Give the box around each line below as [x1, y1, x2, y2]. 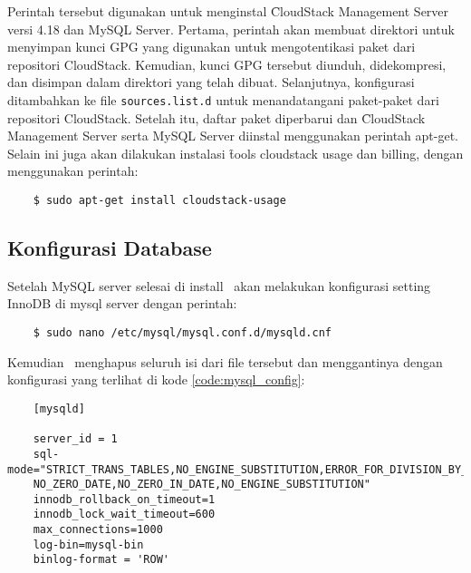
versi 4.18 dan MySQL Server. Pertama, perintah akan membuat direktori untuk [7, 19, 455, 38]
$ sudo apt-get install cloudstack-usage [33, 194, 286, 207]
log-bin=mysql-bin [33, 538, 144, 551]
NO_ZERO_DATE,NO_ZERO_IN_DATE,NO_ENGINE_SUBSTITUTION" [33, 478, 370, 491]
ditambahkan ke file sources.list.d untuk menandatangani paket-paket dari [7, 90, 439, 109]
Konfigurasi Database [7, 234, 212, 262]
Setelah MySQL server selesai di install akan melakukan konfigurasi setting [7, 276, 431, 295]
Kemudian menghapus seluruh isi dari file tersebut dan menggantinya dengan [7, 352, 443, 371]
